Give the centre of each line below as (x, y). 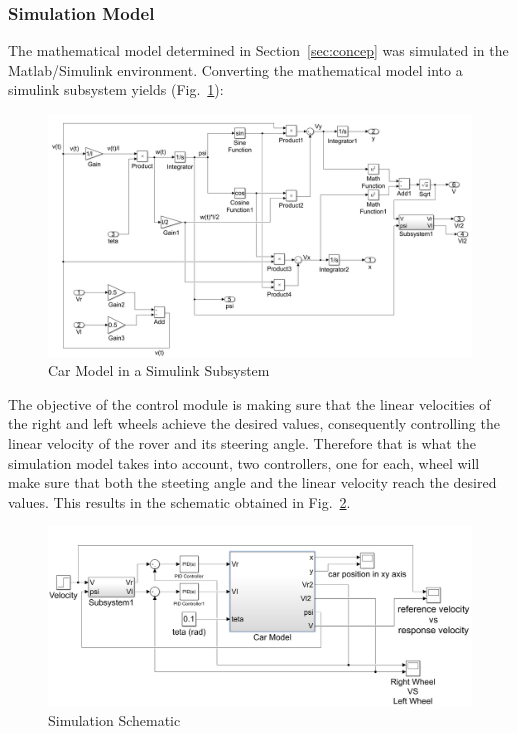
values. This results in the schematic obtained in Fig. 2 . (179, 501)
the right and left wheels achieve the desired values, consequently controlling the (254, 423)
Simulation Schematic (114, 720)
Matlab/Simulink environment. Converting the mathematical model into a (235, 69)
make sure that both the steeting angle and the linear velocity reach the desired (252, 482)
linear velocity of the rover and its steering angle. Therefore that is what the (242, 443)
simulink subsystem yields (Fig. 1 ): (116, 89)
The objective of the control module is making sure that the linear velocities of (249, 403)
